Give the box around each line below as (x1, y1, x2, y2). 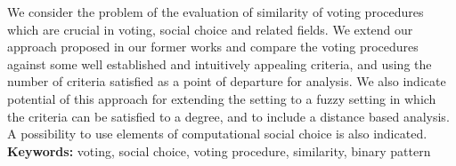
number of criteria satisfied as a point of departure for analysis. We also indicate (7, 72, 446, 91)
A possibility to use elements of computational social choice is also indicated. (7, 124, 427, 143)
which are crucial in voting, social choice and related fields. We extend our (7, 20, 413, 38)
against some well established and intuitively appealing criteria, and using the (7, 54, 432, 73)
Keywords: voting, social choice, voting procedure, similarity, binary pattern (7, 141, 431, 160)
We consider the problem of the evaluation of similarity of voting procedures (7, 3, 424, 20)
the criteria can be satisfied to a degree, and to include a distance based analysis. (7, 107, 450, 125)
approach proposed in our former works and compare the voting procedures (7, 37, 419, 56)
